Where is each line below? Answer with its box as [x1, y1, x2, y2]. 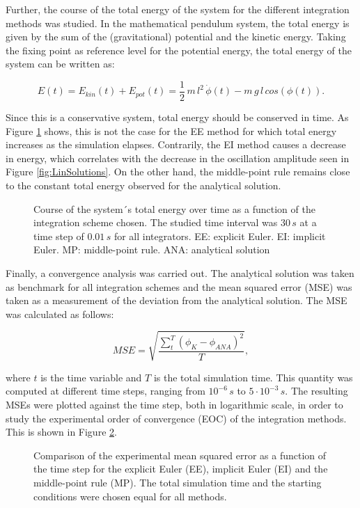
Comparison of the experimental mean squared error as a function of [33, 447, 327, 462]
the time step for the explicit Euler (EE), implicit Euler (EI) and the [33, 461, 328, 476]
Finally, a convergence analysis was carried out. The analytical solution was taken [6, 265, 354, 280]
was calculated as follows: [6, 306, 114, 321]
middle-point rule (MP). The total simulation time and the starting [33, 475, 322, 490]
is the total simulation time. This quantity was [153, 370, 353, 384]
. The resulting [285, 383, 348, 398]
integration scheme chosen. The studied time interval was [33, 215, 278, 230]
